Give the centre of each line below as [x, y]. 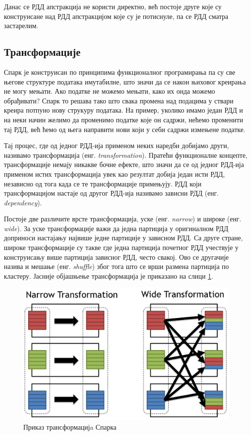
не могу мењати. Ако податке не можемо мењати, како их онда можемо [110, 91]
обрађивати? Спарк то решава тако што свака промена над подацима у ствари [119, 100]
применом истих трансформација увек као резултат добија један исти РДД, [114, 174]
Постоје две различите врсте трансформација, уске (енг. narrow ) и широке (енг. [123, 219]
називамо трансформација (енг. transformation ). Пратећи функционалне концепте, [126, 155]
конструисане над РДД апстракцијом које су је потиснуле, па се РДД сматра [116, 16]
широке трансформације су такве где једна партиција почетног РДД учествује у [121, 247]
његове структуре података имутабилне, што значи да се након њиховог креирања [125, 81]
